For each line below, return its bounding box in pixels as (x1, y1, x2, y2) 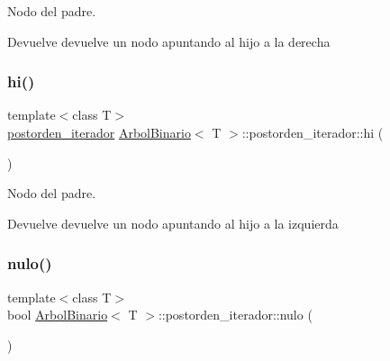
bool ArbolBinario (7, 305, 108, 324)
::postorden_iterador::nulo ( (158, 305, 313, 324)
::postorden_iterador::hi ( (241, 123, 384, 141)
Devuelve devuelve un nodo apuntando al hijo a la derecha (7, 32, 331, 50)
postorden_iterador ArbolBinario (7, 123, 191, 141)
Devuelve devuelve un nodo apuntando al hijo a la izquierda (7, 213, 339, 232)
